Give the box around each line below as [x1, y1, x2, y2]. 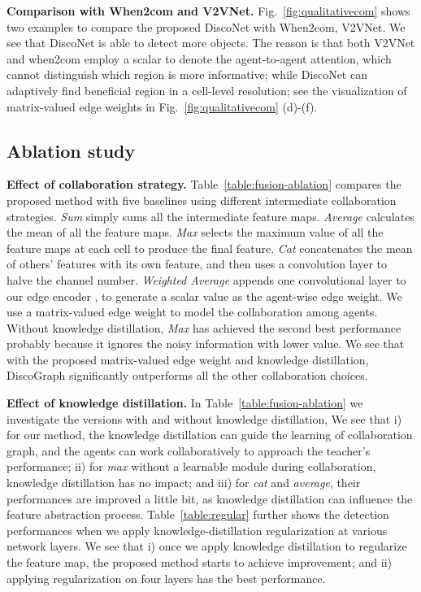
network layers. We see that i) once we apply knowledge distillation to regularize [7, 538, 407, 555]
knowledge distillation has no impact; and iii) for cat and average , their [7, 474, 361, 491]
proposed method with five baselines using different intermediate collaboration [7, 191, 397, 208]
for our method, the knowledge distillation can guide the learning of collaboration [7, 426, 413, 443]
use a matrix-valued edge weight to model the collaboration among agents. [7, 303, 378, 320]
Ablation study [7, 137, 136, 163]
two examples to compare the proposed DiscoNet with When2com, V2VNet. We [7, 18, 406, 35]
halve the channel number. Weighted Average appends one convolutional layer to [7, 271, 406, 288]
